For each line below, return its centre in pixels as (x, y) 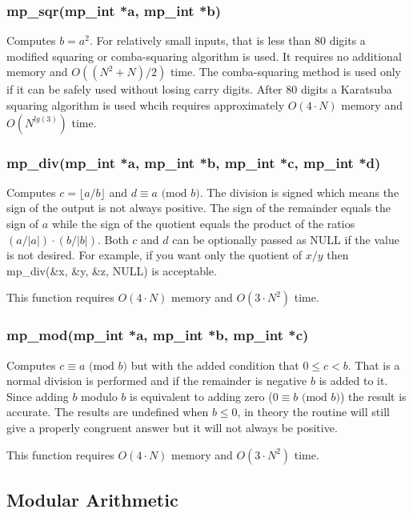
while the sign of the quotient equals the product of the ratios (203, 223)
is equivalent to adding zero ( (201, 396)
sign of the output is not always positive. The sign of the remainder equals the (199, 208)
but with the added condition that (215, 365)
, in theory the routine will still (313, 412)
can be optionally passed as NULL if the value (286, 239)
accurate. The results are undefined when (108, 412)
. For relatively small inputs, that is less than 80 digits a (227, 40)
